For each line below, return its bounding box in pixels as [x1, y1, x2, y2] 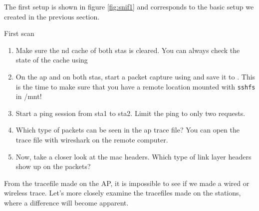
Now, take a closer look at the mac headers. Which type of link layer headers [15, 151, 252, 161]
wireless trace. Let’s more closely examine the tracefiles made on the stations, [4, 187, 241, 198]
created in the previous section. [4, 11, 100, 21]
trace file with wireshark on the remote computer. [15, 134, 168, 144]
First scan [4, 28, 34, 38]
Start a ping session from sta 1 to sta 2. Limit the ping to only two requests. [15, 107, 246, 118]
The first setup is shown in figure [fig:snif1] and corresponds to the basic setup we [4, 1, 254, 11]
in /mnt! [15, 91, 42, 101]
